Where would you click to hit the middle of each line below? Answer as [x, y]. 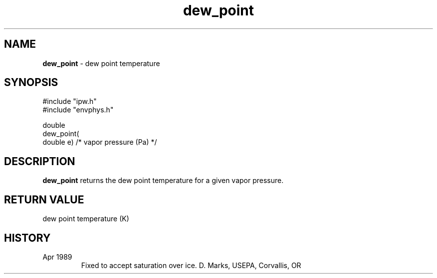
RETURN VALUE [44, 199]
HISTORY [27, 238]
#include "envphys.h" [78, 110]
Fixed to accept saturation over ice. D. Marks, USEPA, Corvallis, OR [191, 265]
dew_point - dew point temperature [101, 63]
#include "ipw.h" [70, 101]
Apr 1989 [57, 257]
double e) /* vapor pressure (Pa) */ [100, 142]
